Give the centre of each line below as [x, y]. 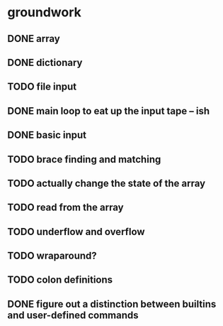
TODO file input [42, 87]
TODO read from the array [65, 208]
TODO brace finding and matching [84, 159]
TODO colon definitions [60, 280]
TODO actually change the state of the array [107, 183]
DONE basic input [47, 135]
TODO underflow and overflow [76, 232]
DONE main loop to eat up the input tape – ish [109, 111]
